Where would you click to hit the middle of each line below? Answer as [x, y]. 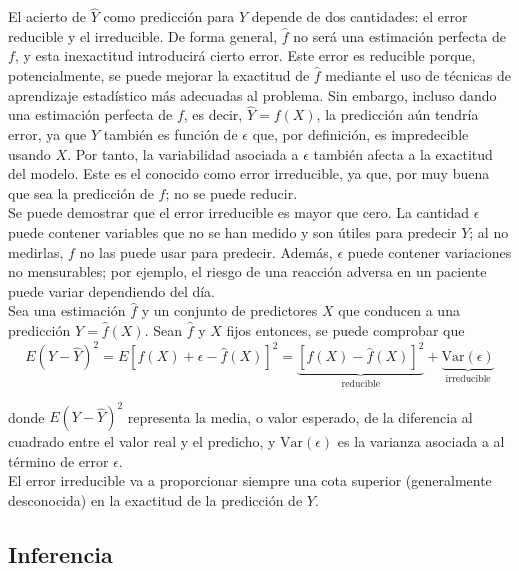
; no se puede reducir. [231, 192]
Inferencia [60, 553]
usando [29, 153]
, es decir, [213, 114]
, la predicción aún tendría [397, 114]
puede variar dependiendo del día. [112, 290]
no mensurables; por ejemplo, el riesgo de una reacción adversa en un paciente [247, 271]
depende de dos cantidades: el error [359, 16]
